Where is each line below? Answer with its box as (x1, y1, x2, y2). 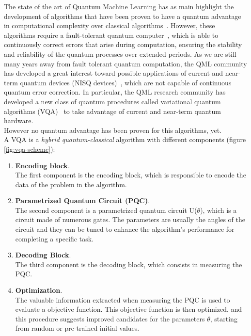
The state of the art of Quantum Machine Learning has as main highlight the (4, 1, 234, 11)
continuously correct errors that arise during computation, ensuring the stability (4, 39, 242, 49)
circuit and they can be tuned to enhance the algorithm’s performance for (15, 224, 235, 234)
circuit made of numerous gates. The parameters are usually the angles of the (15, 214, 246, 224)
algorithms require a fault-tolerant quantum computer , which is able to (4, 30, 219, 40)
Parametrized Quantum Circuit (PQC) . (15, 195, 150, 206)
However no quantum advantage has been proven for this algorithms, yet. (4, 125, 222, 135)
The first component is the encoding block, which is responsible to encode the (15, 170, 246, 180)
